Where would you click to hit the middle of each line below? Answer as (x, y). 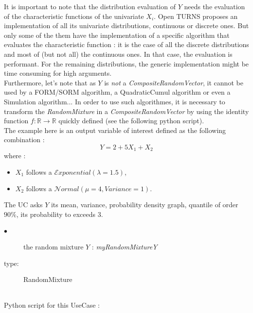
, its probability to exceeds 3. (60, 214)
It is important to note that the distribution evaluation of (90, 6)
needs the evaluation (215, 6)
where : (15, 156)
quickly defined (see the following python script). (131, 121)
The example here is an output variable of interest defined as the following (115, 130)
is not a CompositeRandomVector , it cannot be (174, 82)
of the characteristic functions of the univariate (74, 16)
